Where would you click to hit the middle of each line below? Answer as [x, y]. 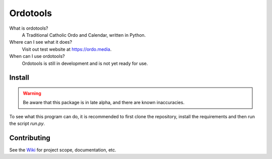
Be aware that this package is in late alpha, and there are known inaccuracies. [104, 103]
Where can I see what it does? [41, 42]
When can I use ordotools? [37, 56]
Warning [32, 93]
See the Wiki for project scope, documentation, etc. [63, 150]
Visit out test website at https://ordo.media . [67, 49]
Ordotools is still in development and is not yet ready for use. [85, 63]
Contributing [30, 138]
